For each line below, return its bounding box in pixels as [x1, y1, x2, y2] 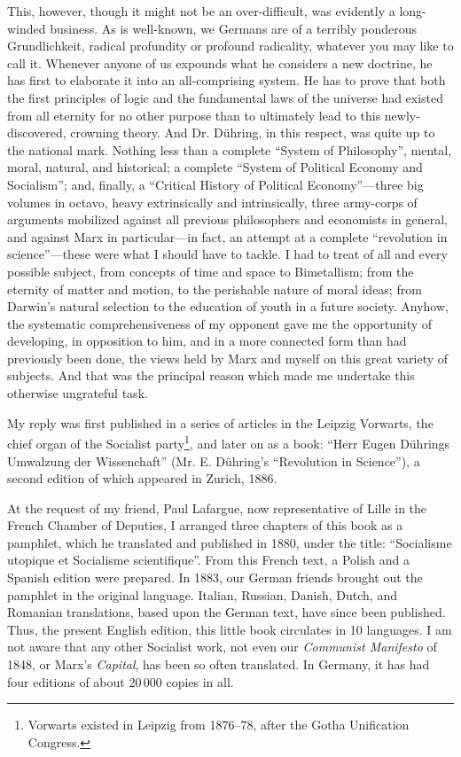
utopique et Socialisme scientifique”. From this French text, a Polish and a [7, 550, 410, 569]
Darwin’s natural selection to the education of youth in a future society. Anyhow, [7, 297, 449, 316]
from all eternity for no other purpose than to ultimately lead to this [7, 105, 381, 124]
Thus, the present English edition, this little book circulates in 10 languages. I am [7, 620, 452, 638]
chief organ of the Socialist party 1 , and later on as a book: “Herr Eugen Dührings [7, 432, 450, 452]
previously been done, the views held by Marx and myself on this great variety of [7, 348, 449, 367]
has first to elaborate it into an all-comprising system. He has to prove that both [7, 71, 446, 90]
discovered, [7, 123, 66, 142]
